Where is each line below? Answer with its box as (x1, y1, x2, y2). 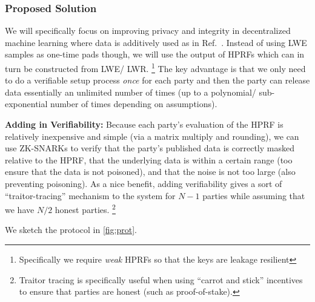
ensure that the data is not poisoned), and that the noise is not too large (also (5, 165, 296, 178)
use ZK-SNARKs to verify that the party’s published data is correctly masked (5, 142, 294, 154)
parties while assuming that (202, 189, 305, 202)
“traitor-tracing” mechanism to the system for (5, 189, 176, 202)
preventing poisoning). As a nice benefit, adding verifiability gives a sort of (5, 177, 282, 189)
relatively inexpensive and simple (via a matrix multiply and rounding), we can (5, 130, 299, 142)
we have (5, 203, 35, 215)
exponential (5, 97, 48, 110)
